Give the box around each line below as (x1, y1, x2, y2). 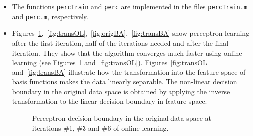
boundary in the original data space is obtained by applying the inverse (12, 86, 230, 96)
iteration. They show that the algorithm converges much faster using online (12, 47, 242, 58)
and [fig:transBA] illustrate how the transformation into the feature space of (12, 67, 246, 77)
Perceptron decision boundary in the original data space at (32, 113, 212, 123)
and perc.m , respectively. (12, 11, 88, 21)
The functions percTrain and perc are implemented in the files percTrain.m (12, 1, 248, 11)
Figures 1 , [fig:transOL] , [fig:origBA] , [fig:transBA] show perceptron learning (12, 28, 250, 38)
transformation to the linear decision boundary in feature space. (12, 96, 207, 106)
